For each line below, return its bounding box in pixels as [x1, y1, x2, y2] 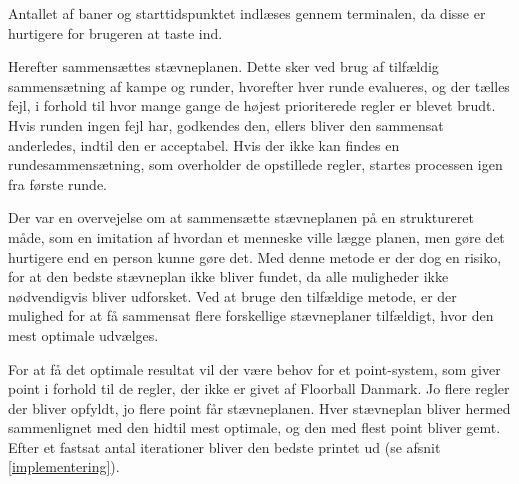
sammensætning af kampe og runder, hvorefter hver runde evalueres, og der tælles [8, 75, 510, 96]
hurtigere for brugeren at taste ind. [8, 22, 223, 43]
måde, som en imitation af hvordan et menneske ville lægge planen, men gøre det [8, 226, 505, 247]
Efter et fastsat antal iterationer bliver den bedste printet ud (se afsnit [8, 436, 441, 457]
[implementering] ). [8, 456, 120, 477]
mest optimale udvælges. [8, 324, 159, 345]
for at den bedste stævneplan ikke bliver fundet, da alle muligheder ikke [8, 266, 449, 287]
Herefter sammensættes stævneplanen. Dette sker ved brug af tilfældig [8, 56, 439, 77]
